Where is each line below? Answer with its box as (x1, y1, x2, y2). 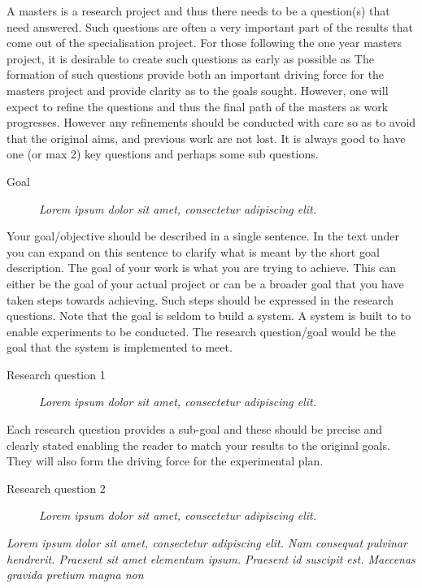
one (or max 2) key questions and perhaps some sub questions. (7, 145, 319, 162)
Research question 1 (7, 365, 106, 383)
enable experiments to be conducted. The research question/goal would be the (7, 322, 396, 339)
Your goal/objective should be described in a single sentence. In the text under (7, 227, 400, 244)
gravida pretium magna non (7, 566, 144, 583)
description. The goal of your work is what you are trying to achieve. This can (7, 259, 397, 276)
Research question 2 (7, 479, 106, 496)
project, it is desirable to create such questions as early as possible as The (7, 50, 374, 67)
